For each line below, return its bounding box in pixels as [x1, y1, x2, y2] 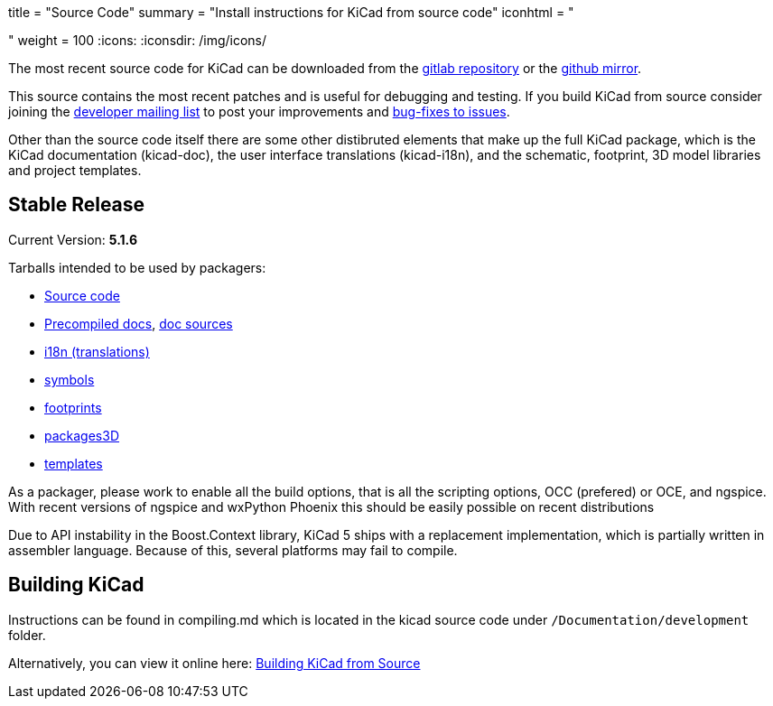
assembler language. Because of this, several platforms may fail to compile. [8, 542, 458, 558]
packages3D [44, 427, 120, 443]
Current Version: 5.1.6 [8, 231, 137, 247]
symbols [44, 371, 95, 387]
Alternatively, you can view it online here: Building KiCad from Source [8, 655, 421, 671]
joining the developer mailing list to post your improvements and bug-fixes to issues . [8, 104, 510, 119]
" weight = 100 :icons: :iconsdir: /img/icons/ [8, 33, 267, 48]
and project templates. [8, 163, 142, 178]
